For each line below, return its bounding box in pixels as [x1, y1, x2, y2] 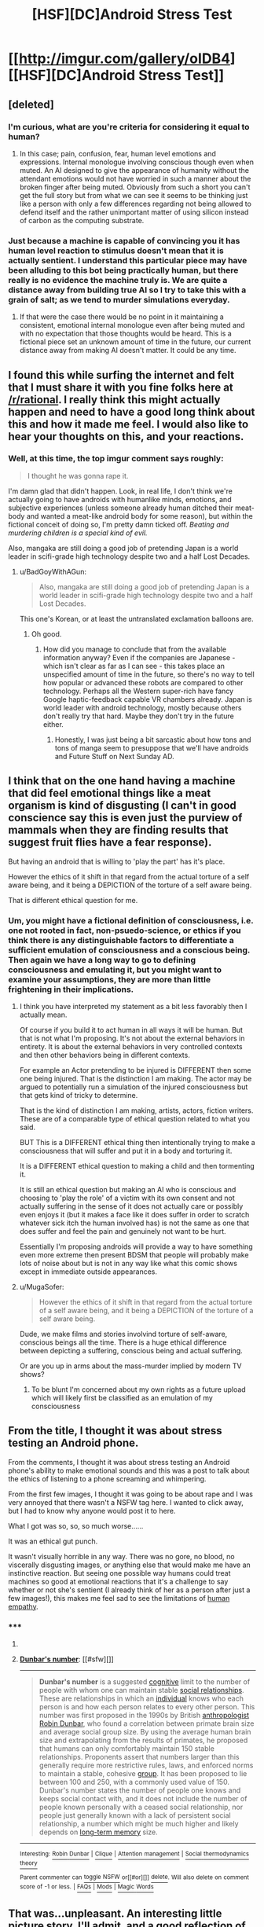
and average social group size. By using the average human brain [38, 1727, 251, 1737]
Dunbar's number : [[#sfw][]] [19, 1654, 114, 1664]
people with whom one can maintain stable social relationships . [38, 1686, 245, 1695]
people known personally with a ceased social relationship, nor [38, 1802, 244, 1812]
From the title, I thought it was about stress [8, 1424, 222, 1437]
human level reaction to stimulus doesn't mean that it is [8, 245, 224, 256]
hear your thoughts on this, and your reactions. [8, 430, 244, 443]
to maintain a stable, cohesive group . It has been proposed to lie [38, 1769, 247, 1778]
